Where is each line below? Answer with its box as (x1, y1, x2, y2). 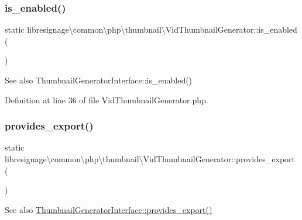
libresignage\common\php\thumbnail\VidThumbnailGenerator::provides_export (5, 153, 295, 165)
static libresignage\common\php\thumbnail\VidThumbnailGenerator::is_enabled (5, 23, 297, 36)
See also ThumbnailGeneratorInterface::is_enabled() (5, 74, 193, 86)
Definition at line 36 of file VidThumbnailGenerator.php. (5, 93, 208, 106)
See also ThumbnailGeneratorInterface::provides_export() (5, 203, 212, 215)
